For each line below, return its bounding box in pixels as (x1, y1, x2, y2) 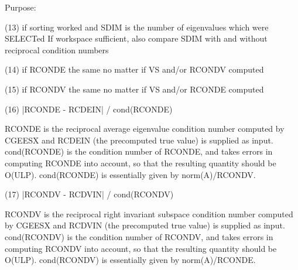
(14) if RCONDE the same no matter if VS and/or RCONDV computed (5, 63, 264, 76)
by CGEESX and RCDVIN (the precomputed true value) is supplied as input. (5, 219, 285, 231)
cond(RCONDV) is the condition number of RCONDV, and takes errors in (5, 230, 273, 242)
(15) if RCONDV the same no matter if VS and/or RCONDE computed (5, 83, 264, 95)
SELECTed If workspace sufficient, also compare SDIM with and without (5, 32, 268, 45)
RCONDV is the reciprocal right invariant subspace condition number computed (5, 207, 293, 220)
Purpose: (5, 1, 36, 13)
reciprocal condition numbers (5, 43, 109, 56)
